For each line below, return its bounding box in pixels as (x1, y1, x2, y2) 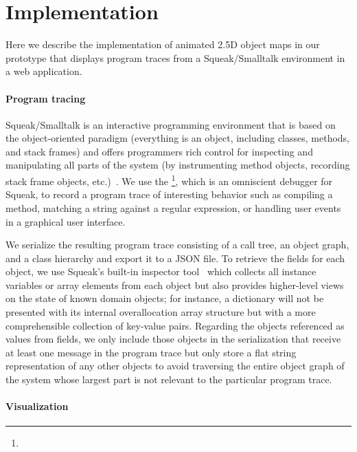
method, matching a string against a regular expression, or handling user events (5, 200, 341, 215)
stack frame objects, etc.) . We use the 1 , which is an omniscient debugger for (5, 172, 333, 188)
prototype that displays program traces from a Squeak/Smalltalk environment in (5, 50, 345, 65)
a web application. (5, 64, 82, 78)
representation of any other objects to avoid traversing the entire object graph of (5, 358, 345, 373)
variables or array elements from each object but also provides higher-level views (5, 277, 344, 292)
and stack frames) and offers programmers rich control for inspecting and (5, 144, 313, 158)
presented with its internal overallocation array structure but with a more (5, 305, 316, 319)
